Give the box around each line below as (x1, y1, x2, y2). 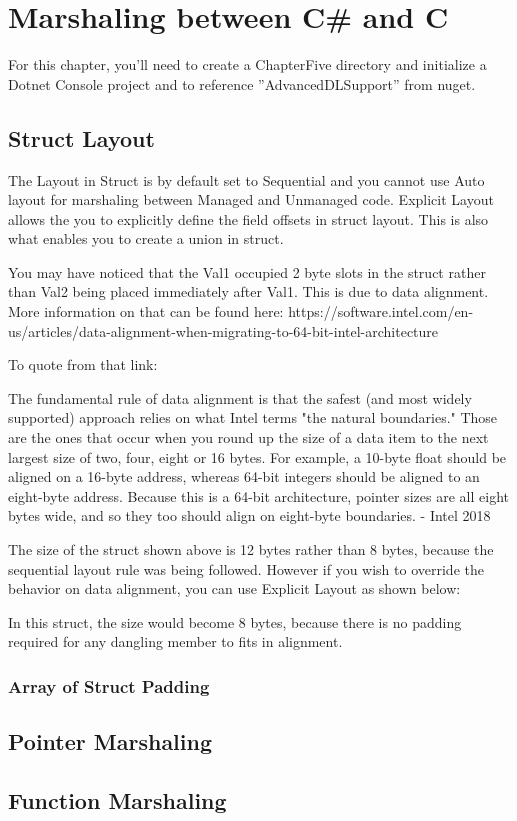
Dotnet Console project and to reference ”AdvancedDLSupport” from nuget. (8, 73, 476, 94)
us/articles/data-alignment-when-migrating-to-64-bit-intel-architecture (8, 320, 439, 341)
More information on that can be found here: (8, 301, 284, 322)
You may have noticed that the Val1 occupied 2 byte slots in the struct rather (8, 261, 486, 282)
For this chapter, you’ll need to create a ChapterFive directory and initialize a (8, 54, 487, 75)
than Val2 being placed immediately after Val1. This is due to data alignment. (8, 281, 489, 302)
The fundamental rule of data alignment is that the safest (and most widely (8, 387, 472, 408)
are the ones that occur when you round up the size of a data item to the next (8, 427, 489, 448)
